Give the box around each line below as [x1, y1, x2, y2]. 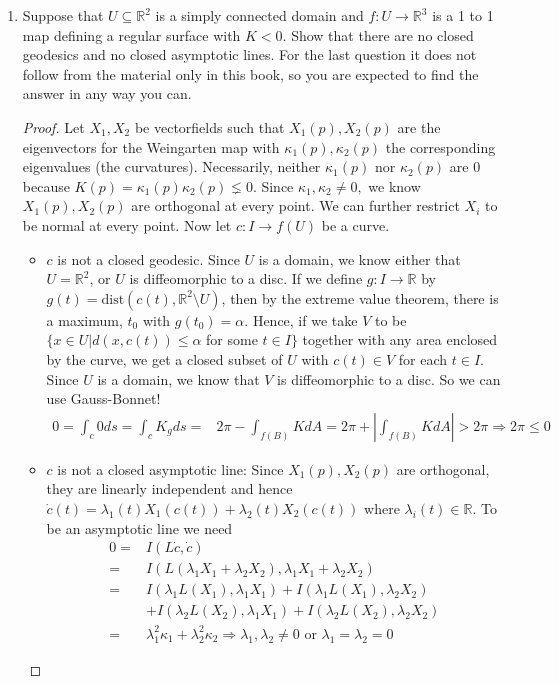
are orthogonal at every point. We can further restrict [131, 195, 460, 216]
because [22, 175, 70, 196]
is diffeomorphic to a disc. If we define [129, 268, 363, 289]
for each [398, 348, 448, 369]
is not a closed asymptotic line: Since [57, 458, 284, 479]
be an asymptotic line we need [46, 517, 233, 538]
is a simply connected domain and [155, 5, 364, 25]
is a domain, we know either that [258, 248, 461, 269]
